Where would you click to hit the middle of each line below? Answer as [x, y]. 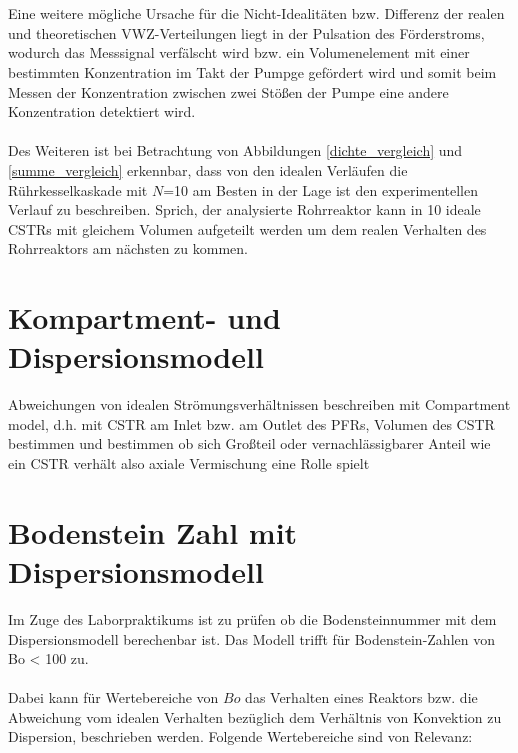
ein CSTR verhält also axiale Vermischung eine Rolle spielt [189, 463]
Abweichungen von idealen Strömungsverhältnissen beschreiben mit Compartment [259, 404]
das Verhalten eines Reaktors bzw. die [361, 697]
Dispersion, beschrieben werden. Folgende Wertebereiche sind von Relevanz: [240, 736]
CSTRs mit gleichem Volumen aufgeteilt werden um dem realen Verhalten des [247, 228]
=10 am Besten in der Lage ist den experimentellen [321, 189]
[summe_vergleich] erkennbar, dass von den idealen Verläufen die [208, 169]
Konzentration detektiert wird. [102, 111]
